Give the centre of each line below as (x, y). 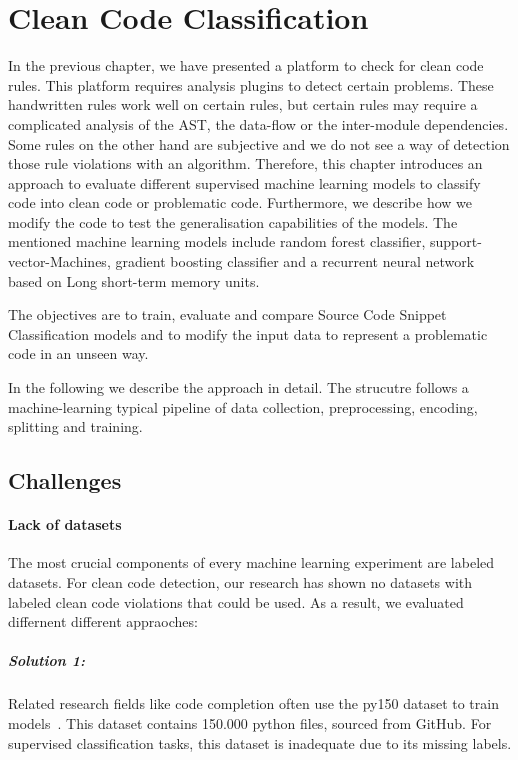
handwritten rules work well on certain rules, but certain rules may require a (243, 104)
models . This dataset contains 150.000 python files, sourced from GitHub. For (250, 722)
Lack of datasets (65, 524)
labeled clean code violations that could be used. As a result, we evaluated (236, 601)
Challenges (65, 480)
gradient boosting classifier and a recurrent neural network (295, 261)
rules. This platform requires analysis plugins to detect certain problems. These (251, 84)
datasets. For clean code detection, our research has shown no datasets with (240, 581)
